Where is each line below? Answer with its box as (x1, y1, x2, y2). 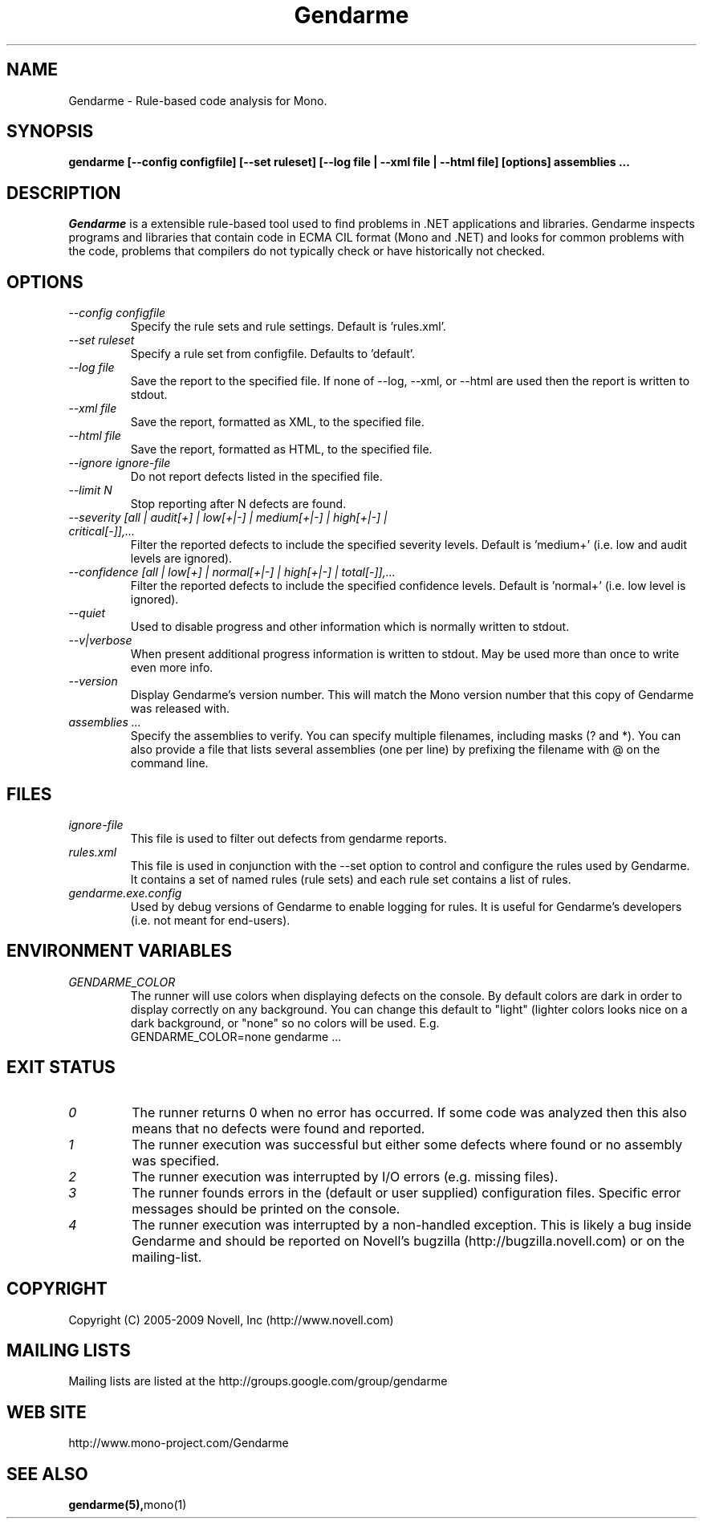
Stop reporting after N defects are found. (130, 497, 347, 511)
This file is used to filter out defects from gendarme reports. (130, 831, 447, 845)
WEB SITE (6, 1401, 87, 1422)
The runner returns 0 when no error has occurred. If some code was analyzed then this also (132, 1104, 687, 1120)
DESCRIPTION (6, 182, 121, 203)
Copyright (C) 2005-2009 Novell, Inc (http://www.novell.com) (68, 1312, 394, 1327)
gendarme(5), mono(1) (68, 1498, 187, 1512)
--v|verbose (68, 633, 132, 648)
